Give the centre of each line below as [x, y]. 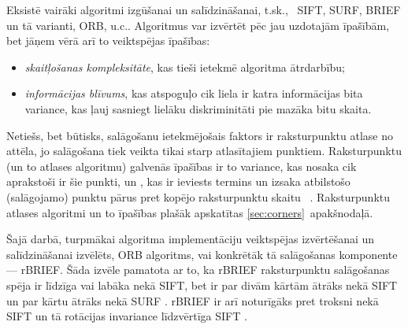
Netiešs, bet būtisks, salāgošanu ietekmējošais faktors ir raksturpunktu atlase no [200, 135]
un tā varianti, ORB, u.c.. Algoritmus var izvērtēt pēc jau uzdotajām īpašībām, [198, 25]
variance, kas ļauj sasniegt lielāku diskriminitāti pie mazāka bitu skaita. [198, 108]
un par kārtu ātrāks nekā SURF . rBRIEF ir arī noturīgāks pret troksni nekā [193, 300]
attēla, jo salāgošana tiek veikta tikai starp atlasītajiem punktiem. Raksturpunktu [204, 151]
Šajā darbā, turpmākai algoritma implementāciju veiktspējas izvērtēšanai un [191, 239]
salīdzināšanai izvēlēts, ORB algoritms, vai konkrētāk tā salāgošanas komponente [202, 254]
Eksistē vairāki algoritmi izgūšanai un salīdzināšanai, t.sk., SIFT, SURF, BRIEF [204, 9]
